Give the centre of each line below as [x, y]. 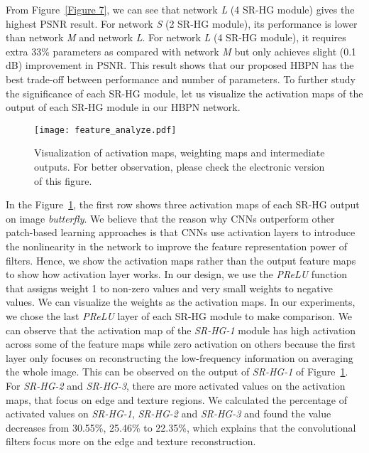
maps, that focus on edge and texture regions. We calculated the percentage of [176, 399]
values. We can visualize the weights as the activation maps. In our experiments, [181, 302]
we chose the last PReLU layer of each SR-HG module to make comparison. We [179, 315]
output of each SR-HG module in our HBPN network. [123, 107]
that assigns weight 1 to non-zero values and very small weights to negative [169, 288]
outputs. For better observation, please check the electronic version [180, 166]
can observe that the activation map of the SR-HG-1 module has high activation [181, 330]
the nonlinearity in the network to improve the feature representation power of [177, 246]
